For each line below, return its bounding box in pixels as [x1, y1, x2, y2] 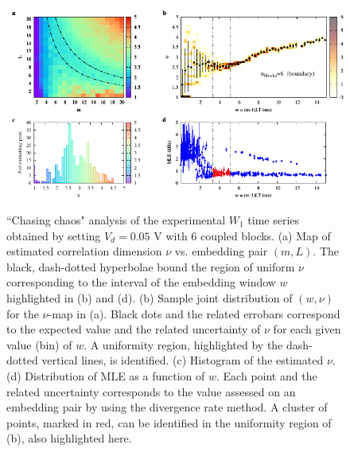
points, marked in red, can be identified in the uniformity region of [6, 414, 332, 431]
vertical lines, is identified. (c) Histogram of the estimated [41, 352, 324, 368]
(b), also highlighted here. [6, 430, 132, 446]
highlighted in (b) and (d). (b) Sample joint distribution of [6, 289, 293, 306]
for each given [273, 321, 341, 337]
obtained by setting [6, 227, 101, 244]
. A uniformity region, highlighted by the [84, 336, 283, 353]
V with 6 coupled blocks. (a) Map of [154, 227, 331, 244]
